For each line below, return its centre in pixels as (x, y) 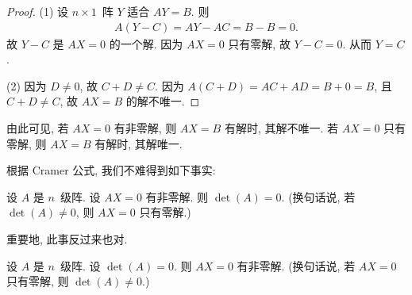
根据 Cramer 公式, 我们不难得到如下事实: (111, 170)
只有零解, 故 (259, 43)
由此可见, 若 (38, 128)
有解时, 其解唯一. (139, 143)
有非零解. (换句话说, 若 (296, 265)
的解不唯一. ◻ (163, 101)
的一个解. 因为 (146, 43)
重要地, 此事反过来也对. (67, 238)
